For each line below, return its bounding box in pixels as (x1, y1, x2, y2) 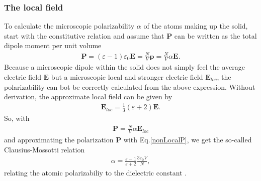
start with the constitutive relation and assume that (4, 30, 164, 41)
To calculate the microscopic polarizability (4, 21, 135, 31)
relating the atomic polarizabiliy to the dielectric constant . (4, 167, 187, 177)
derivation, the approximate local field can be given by (4, 91, 172, 102)
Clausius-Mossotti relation (4, 144, 85, 154)
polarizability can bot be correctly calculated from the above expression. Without (4, 81, 255, 92)
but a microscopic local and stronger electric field (51, 71, 203, 82)
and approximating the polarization (4, 134, 114, 145)
